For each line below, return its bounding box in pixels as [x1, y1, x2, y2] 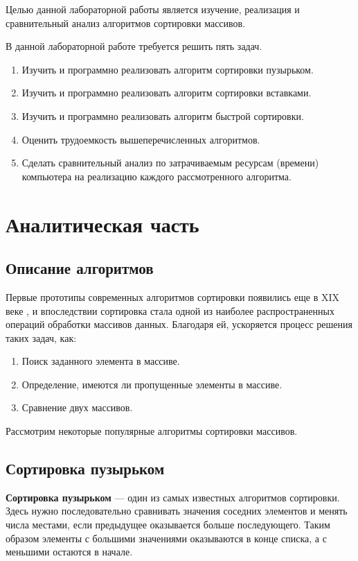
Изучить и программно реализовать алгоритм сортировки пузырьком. [21, 62, 314, 76]
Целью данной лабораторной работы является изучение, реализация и [6, 2, 300, 16]
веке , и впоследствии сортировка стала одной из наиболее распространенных [6, 303, 334, 318]
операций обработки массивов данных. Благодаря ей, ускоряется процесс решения [6, 317, 352, 331]
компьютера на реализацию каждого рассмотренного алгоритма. [21, 169, 292, 183]
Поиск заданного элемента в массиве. [21, 354, 180, 368]
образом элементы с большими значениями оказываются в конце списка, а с [6, 530, 327, 545]
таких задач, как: [6, 330, 77, 345]
